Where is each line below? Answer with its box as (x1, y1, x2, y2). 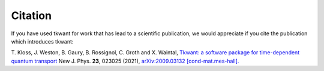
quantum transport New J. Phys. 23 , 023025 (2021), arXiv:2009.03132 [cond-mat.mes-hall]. (11, 57, 239, 64)
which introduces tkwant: (11, 38, 74, 45)
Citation (11, 9, 52, 22)
